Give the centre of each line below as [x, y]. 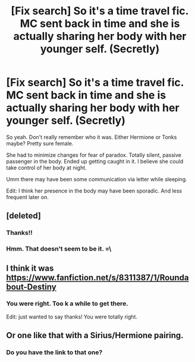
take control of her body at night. [47, 168]
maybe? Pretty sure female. [40, 143]
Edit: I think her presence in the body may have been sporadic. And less [94, 191]
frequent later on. [27, 197]
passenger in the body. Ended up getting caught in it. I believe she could [95, 161]
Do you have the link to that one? [54, 352]
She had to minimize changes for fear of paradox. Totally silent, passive [94, 155]
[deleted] [24, 216]
